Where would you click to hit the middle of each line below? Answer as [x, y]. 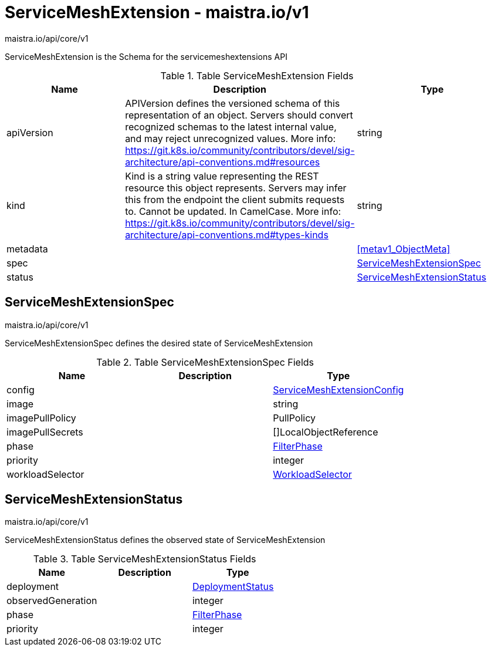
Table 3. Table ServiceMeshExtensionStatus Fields [145, 559]
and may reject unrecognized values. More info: [231, 138]
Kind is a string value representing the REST [222, 176]
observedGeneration [52, 601]
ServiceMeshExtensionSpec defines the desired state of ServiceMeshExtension [159, 343]
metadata [27, 249]
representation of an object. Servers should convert [239, 115]
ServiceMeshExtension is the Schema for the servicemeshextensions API [146, 56]
